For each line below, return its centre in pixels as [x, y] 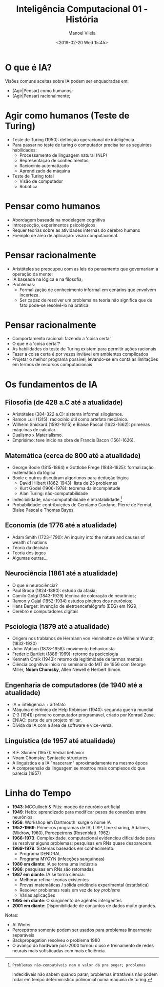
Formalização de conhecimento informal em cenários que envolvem [88, 290]
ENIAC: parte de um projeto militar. [47, 720]
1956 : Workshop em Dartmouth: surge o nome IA [61, 822]
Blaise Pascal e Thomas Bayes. [43, 510]
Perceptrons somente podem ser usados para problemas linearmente [82, 930]
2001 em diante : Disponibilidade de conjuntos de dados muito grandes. [84, 906]
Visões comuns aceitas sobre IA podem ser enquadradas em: [67, 81]
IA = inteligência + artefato [39, 705]
